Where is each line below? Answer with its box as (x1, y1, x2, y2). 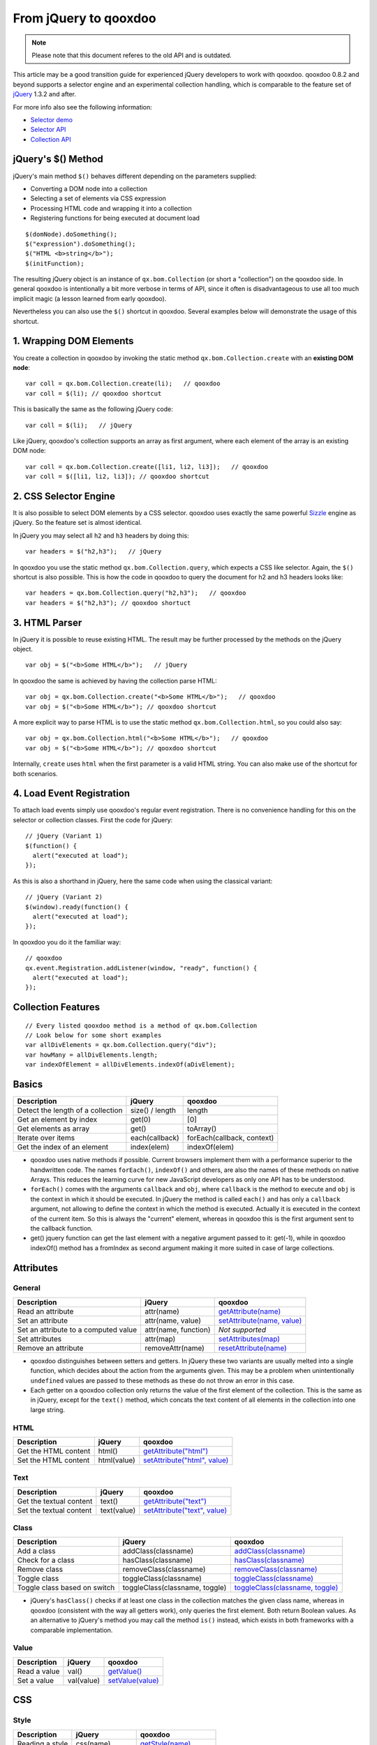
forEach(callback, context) (187, 1133, 274, 1143)
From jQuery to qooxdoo (13, 10, 156, 26)
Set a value (17, 1675, 54, 1685)
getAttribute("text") (143, 1496, 207, 1506)
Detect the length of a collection (17, 1106, 123, 1115)
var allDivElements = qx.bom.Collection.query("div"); (25, 1041, 217, 1049)
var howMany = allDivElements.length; (25, 1050, 158, 1059)
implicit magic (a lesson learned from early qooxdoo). (13, 294, 167, 303)
